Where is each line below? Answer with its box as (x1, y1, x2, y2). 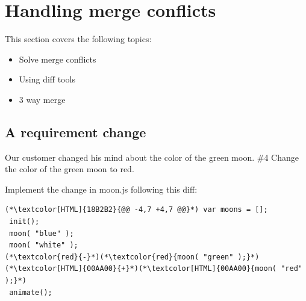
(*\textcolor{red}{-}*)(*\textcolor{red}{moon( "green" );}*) (5, 252, 260, 261)
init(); (9, 217, 40, 226)
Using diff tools (19, 73, 75, 85)
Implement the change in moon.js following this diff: (5, 182, 198, 195)
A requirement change (5, 122, 146, 141)
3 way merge (19, 93, 66, 105)
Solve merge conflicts (19, 52, 96, 65)
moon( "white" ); (9, 241, 78, 250)
